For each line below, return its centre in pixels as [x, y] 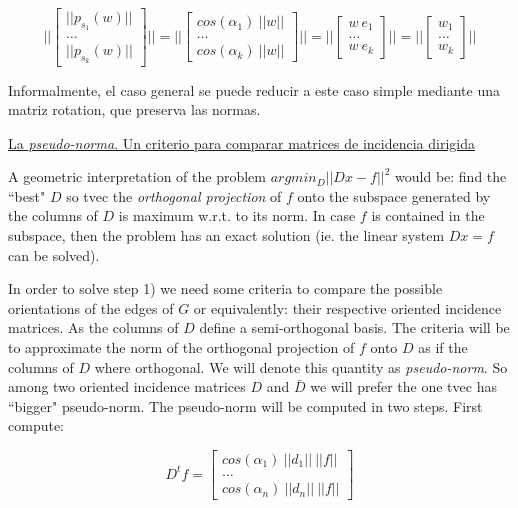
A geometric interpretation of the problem [137, 176]
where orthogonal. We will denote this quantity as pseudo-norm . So [301, 366]
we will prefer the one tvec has [403, 386]
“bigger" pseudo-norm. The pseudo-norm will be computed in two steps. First [245, 405]
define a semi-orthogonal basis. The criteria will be [354, 327]
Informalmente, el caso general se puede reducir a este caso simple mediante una [254, 89]
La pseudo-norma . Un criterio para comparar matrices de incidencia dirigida [241, 142]
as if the [443, 347]
